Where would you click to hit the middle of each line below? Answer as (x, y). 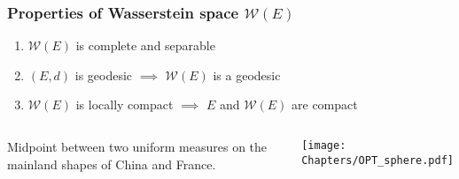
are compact (325, 104)
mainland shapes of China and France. (112, 164)
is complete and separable (145, 45)
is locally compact (124, 104)
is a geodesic (247, 75)
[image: (324, 145)
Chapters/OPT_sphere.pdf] (377, 160)
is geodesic (104, 75)
